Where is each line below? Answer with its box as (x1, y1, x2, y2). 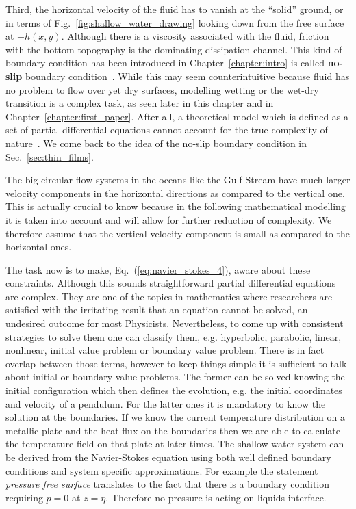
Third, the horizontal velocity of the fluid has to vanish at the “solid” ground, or (5, 2, 344, 16)
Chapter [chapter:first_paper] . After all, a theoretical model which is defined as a (5, 109, 348, 123)
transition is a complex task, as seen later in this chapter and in (5, 96, 274, 110)
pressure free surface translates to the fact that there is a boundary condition (5, 477, 330, 491)
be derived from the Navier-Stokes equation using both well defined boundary (5, 450, 331, 464)
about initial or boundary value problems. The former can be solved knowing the (5, 369, 345, 384)
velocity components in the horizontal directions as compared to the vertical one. (5, 185, 345, 200)
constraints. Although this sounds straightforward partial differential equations (5, 276, 336, 290)
